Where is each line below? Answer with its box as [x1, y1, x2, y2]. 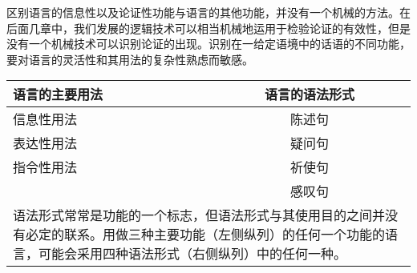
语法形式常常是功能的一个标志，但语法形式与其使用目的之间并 [13, 206, 386, 225]
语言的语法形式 [264, 85, 354, 104]
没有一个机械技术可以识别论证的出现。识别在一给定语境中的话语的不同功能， [6, 35, 411, 52]
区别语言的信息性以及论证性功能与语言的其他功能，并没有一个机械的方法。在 [6, 4, 411, 20]
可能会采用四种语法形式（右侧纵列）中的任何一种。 [38, 244, 347, 263]
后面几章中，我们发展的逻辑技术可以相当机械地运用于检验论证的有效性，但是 [6, 19, 411, 36]
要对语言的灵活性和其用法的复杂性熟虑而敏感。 [6, 50, 253, 67]
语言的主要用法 [13, 85, 103, 104]
